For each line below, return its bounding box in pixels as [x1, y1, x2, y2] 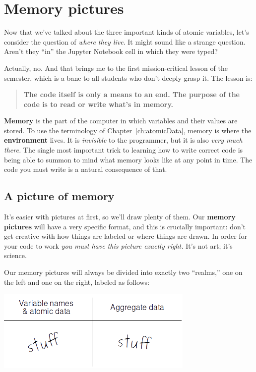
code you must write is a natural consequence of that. [4, 164, 167, 174]
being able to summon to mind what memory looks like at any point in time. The [4, 154, 253, 164]
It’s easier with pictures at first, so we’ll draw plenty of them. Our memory [4, 212, 236, 222]
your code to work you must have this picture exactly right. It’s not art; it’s [4, 240, 233, 251]
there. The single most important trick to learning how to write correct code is [4, 145, 243, 155]
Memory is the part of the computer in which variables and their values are [4, 115, 238, 126]
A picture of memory [4, 188, 115, 204]
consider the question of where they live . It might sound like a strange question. [4, 36, 246, 47]
